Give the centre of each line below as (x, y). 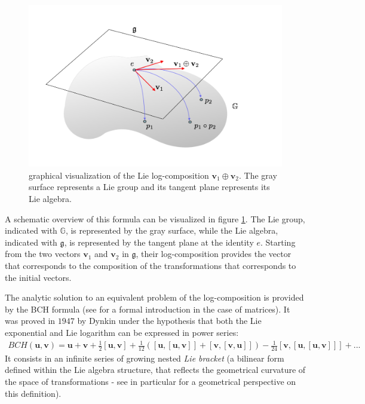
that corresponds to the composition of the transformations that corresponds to (151, 265)
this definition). (33, 393)
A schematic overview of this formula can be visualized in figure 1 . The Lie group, (155, 218)
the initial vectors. (38, 277)
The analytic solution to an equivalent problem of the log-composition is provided (154, 297)
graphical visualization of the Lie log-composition (119, 175)
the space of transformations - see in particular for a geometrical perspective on (151, 382)
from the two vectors (43, 254)
